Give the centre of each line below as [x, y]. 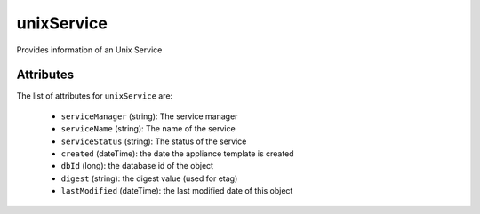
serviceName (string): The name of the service [148, 129]
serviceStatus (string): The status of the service [154, 141]
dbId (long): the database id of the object [137, 166]
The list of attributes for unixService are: [95, 96]
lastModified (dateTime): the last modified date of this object [177, 191]
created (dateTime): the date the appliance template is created [177, 154]
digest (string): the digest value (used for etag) [149, 178]
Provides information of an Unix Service [89, 50]
